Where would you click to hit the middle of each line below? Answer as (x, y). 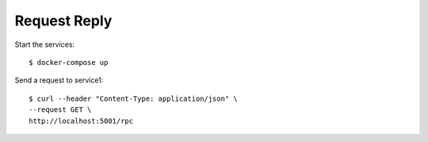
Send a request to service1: (59, 80)
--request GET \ (60, 110)
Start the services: (45, 44)
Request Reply (63, 21)
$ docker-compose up (69, 62)
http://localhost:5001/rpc (81, 121)
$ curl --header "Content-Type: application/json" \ (133, 98)
